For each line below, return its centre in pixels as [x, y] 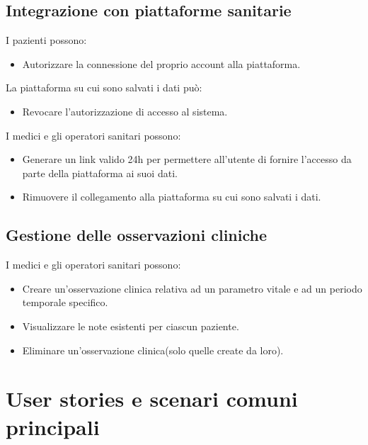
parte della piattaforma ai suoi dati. [100, 173]
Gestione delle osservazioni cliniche [137, 235]
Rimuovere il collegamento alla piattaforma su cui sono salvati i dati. [172, 197]
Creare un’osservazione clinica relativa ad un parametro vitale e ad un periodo [192, 288]
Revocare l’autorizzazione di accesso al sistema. [125, 111]
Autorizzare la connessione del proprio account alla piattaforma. [161, 63]
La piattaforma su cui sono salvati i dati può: [104, 88]
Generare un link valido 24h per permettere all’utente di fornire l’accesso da [187, 159]
